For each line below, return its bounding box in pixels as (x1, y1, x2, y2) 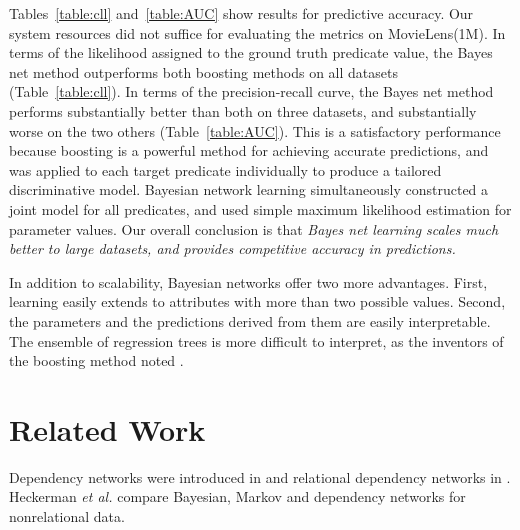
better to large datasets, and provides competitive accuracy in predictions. (9, 238, 456, 259)
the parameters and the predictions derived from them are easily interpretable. (9, 310, 491, 331)
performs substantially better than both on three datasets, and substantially (9, 100, 477, 121)
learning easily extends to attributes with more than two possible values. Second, (9, 291, 506, 312)
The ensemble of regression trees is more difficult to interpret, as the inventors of (9, 330, 504, 351)
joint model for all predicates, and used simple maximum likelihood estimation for (9, 198, 512, 219)
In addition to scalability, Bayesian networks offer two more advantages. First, (9, 271, 488, 292)
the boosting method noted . (9, 350, 184, 371)
